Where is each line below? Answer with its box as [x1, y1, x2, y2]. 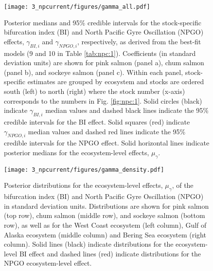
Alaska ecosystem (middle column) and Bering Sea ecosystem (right [4, 229, 206, 239]
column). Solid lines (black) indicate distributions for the [4, 239, 174, 249]
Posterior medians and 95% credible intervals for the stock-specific [4, 17, 201, 27]
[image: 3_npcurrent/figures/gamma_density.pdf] [4, 166, 164, 173]
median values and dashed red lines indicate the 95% [28, 126, 186, 136]
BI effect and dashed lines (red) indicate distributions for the [19, 248, 201, 258]
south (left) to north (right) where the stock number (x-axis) [4, 86, 185, 96]
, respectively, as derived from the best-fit [77, 36, 201, 46]
